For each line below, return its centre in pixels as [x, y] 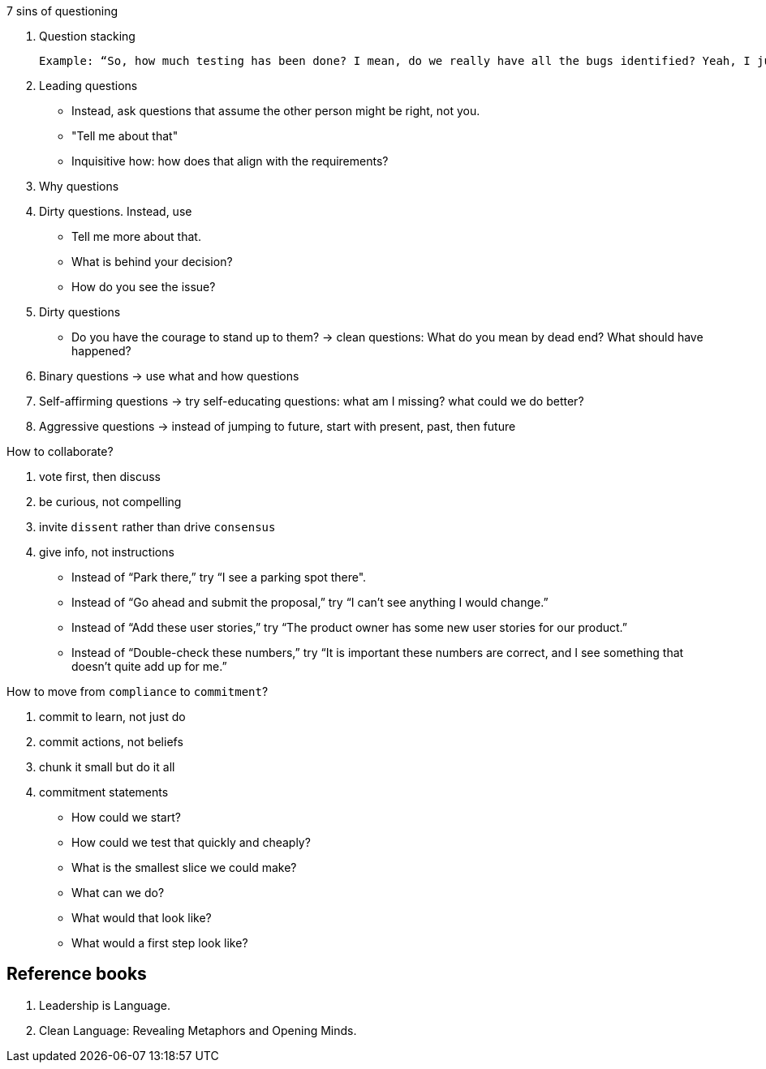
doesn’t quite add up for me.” [149, 666]
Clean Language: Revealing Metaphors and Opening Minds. [198, 1030]
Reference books [77, 974]
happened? [101, 351]
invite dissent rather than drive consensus [157, 527]
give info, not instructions [107, 552]
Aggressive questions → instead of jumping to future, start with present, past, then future [278, 426]
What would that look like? [142, 918]
